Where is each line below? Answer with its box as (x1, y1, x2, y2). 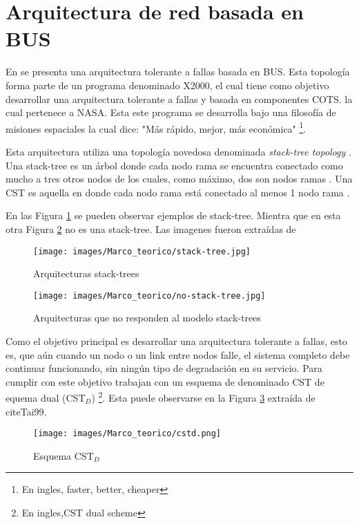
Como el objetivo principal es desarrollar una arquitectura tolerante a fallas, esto (6, 334, 347, 348)
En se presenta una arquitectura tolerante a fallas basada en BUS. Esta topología (6, 64, 350, 79)
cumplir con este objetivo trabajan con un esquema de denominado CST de (6, 374, 324, 389)
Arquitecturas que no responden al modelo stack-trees (33, 310, 261, 325)
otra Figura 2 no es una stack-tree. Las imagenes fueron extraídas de (6, 221, 296, 236)
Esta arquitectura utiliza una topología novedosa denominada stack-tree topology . (6, 144, 351, 158)
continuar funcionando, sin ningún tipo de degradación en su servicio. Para (6, 361, 322, 375)
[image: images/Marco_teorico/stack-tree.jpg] (33, 246, 251, 256)
